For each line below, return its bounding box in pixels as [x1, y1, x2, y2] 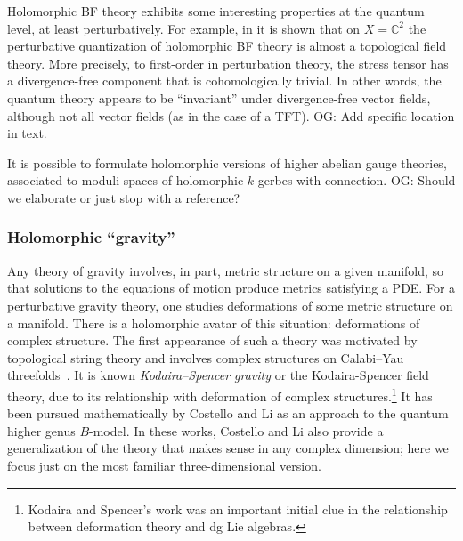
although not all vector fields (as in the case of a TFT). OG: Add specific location [7, 106, 455, 125]
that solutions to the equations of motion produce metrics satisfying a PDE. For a [7, 279, 456, 297]
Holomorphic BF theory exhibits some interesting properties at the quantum [7, 2, 425, 20]
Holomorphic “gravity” [7, 226, 175, 248]
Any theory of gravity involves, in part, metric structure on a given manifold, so [7, 261, 444, 279]
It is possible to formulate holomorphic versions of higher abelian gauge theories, [7, 153, 447, 172]
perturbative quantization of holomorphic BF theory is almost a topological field [7, 36, 447, 55]
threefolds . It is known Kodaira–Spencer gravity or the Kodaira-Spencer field [7, 366, 429, 384]
